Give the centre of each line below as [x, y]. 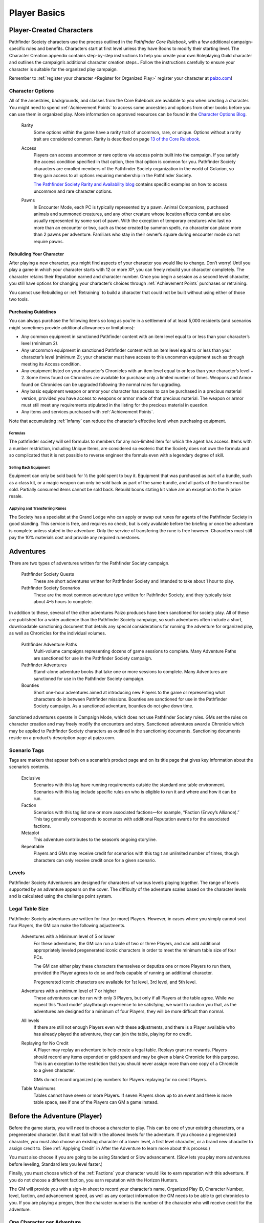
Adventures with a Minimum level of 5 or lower [68, 936]
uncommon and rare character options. [73, 191]
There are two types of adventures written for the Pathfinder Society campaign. [89, 563]
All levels [30, 1020]
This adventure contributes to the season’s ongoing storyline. [95, 839]
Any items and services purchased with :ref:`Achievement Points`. [88, 412]
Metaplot [30, 833]
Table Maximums [38, 1088]
